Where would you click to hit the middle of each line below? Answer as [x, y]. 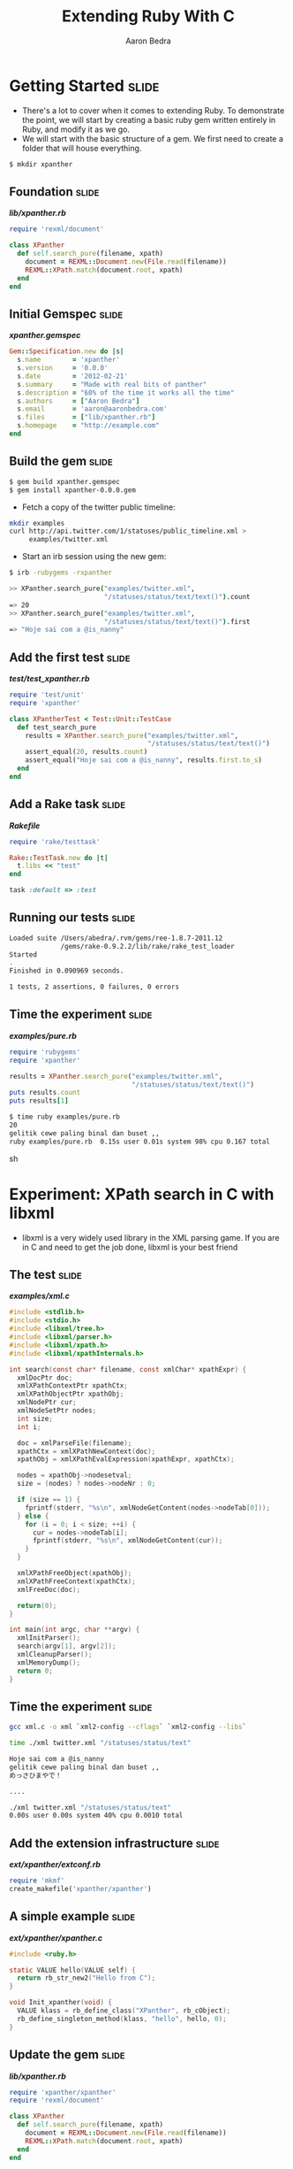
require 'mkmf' [37, 1881]
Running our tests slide [72, 918]
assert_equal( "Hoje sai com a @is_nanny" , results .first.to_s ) [144, 760]
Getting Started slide [84, 85]
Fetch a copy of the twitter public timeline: [98, 507]
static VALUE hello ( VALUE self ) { [73, 1970]
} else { [33, 1516]
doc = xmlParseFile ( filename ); [75, 1443]
